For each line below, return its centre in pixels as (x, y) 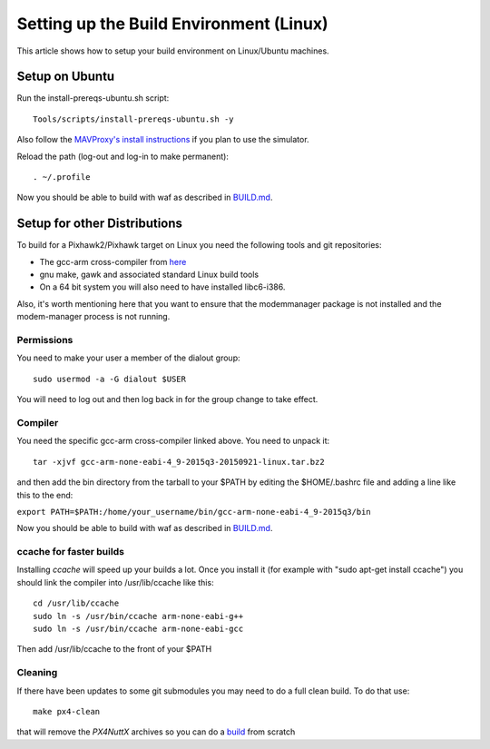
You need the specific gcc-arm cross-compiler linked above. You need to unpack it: (173, 441)
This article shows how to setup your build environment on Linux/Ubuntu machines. (173, 51)
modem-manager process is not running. (93, 317)
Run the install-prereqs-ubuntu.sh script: (93, 98)
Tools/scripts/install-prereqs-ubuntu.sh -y (134, 119)
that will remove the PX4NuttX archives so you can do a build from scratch (156, 732)
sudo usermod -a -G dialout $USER (109, 379)
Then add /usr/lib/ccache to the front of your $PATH (114, 649)
